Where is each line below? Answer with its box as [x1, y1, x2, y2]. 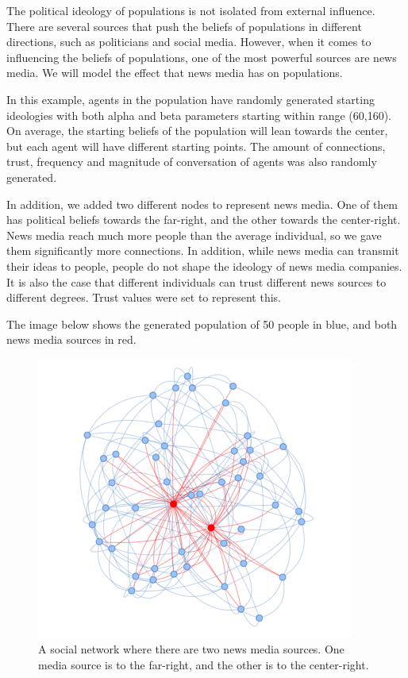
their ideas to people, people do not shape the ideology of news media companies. [6, 257, 402, 274]
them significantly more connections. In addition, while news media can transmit [6, 242, 399, 259]
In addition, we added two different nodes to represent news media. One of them [6, 195, 398, 212]
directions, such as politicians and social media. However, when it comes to [6, 33, 371, 50]
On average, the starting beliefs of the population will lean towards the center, [6, 122, 388, 139]
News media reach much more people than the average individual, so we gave [6, 226, 382, 243]
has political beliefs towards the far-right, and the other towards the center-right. [6, 211, 401, 228]
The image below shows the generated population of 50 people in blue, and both [6, 315, 398, 332]
